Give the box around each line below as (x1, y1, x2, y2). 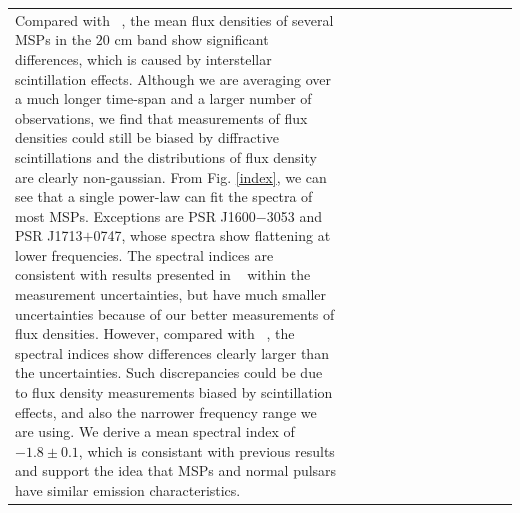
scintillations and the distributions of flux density (15, 146, 317, 167)
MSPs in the (15, 29, 92, 50)
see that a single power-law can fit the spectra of (15, 186, 313, 207)
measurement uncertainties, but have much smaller (15, 284, 327, 305)
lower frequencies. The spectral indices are (15, 244, 274, 265)
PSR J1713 (15, 225, 83, 246)
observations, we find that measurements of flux (15, 107, 308, 128)
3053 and (266, 205, 322, 226)
